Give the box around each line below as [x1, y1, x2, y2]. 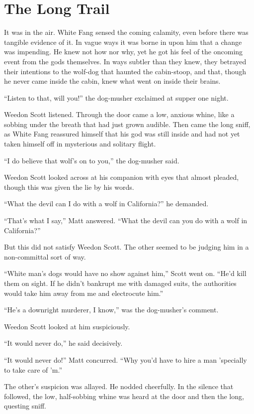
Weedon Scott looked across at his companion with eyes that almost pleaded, [4, 172, 239, 182]
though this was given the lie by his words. [4, 181, 134, 192]
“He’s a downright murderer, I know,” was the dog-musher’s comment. [4, 304, 219, 315]
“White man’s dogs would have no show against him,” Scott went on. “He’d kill [4, 268, 247, 278]
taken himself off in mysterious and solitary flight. [4, 138, 156, 149]
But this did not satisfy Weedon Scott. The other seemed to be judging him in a [4, 242, 249, 252]
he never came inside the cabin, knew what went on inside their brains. [4, 76, 221, 86]
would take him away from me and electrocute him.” [4, 287, 164, 298]
